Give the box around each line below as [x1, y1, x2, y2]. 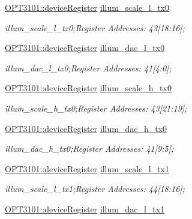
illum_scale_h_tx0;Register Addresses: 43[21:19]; [5, 101, 187, 114]
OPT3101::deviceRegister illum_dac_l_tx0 [5, 41, 165, 54]
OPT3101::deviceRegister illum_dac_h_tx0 [5, 122, 167, 134]
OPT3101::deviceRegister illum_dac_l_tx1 [5, 202, 165, 215]
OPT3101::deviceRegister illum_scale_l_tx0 [5, 1, 169, 13]
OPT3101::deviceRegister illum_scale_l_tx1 [5, 162, 169, 175]
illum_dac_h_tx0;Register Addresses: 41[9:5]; [5, 142, 174, 155]
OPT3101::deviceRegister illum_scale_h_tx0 [5, 82, 172, 94]
